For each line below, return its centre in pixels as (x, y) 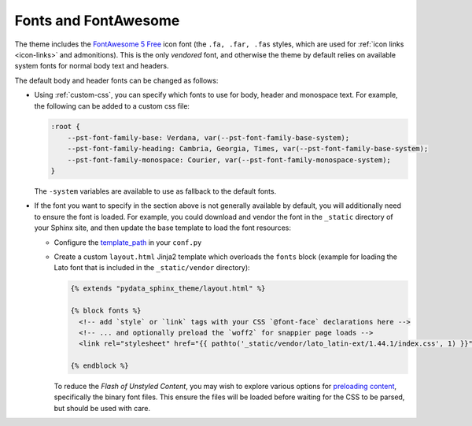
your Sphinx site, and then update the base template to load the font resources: (162, 228)
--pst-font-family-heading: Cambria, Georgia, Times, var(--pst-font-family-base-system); (248, 149)
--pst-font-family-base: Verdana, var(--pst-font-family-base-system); (208, 137)
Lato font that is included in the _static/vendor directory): (152, 268)
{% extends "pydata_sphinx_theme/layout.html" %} (168, 289)
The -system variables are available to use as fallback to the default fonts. (155, 191)
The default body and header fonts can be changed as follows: (116, 80)
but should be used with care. (102, 408)
